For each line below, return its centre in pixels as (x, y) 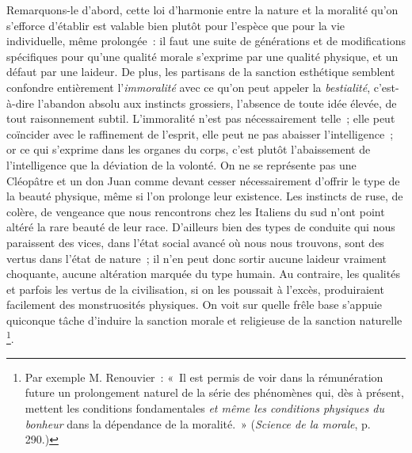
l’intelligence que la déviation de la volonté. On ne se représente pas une (181, 164)
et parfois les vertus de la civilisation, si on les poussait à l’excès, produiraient (195, 289)
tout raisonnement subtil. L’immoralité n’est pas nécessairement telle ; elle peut (201, 118)
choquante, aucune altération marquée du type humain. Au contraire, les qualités (203, 274)
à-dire (21, 103)
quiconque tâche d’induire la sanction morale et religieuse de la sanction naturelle (204, 320)
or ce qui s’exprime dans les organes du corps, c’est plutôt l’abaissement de (189, 149)
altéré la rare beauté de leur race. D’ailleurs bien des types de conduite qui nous (201, 227)
